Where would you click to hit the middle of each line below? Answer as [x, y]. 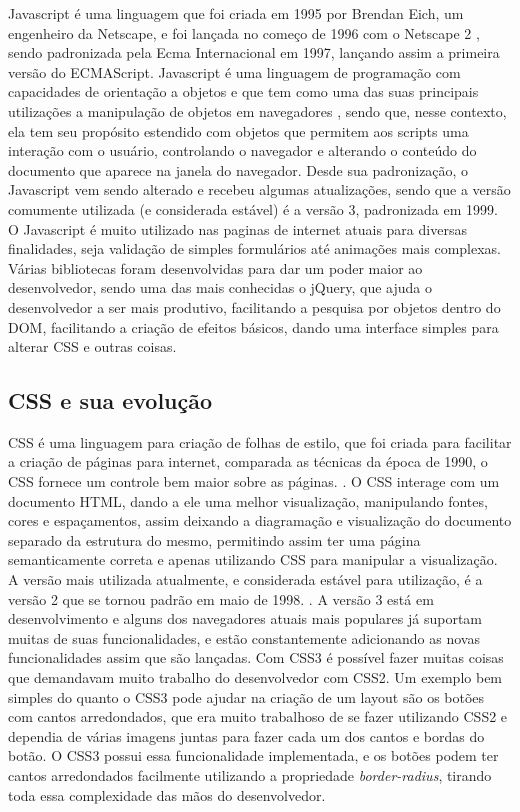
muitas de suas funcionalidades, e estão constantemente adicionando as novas [244, 637]
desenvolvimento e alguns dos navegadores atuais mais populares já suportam [245, 618]
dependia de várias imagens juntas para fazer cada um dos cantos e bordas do [246, 735]
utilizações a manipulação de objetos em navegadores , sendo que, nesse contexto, [257, 110]
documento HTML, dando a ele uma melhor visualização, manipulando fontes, [248, 500]
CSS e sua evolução [110, 400]
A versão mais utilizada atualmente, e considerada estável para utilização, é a [245, 579]
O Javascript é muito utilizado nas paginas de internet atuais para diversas [237, 228]
